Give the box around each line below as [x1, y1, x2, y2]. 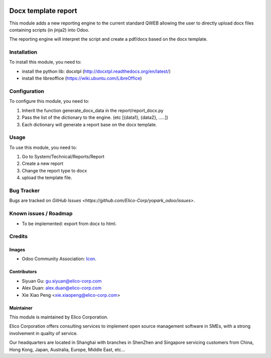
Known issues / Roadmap [9, 210, 73, 217]
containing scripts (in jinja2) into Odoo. [9, 27, 90, 33]
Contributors [9, 269, 37, 275]
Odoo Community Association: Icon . [22, 256, 96, 262]
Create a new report [22, 160, 64, 166]
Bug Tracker [9, 187, 40, 194]
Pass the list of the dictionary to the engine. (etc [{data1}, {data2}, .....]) [22, 114, 168, 120]
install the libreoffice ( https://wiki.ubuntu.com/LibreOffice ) [22, 75, 143, 81]
